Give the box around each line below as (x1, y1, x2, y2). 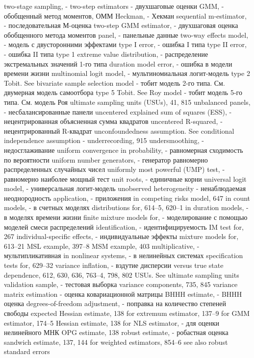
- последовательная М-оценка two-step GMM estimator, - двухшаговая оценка (4, 20, 238, 30)
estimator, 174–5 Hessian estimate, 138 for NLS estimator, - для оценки (4, 317, 219, 328)
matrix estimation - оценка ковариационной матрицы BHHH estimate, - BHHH (4, 288, 242, 299)
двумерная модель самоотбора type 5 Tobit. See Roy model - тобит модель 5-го (4, 87, 242, 97)
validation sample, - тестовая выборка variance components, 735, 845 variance (4, 279, 238, 289)
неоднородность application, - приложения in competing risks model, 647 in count (4, 192, 251, 203)
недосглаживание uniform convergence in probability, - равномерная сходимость (4, 144, 243, 155)
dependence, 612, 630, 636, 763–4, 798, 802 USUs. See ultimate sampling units (4, 269, 239, 280)
